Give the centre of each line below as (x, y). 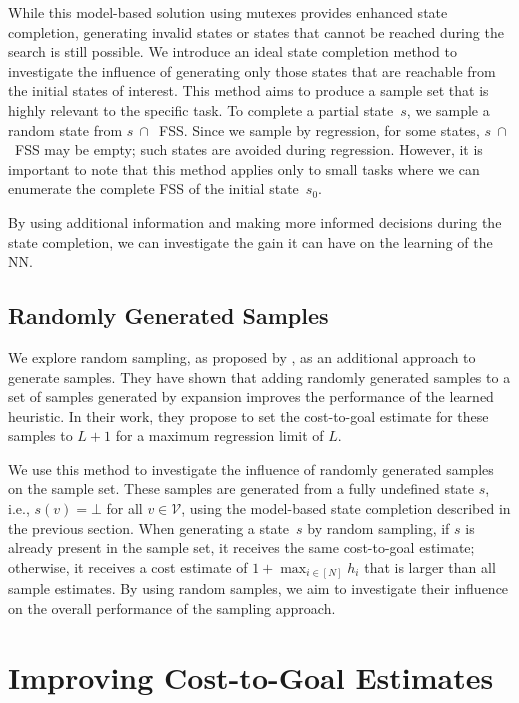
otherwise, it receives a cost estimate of (128, 566)
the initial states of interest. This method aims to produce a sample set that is (248, 90)
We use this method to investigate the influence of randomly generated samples (251, 468)
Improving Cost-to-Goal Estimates (251, 676)
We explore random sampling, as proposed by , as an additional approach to (242, 356)
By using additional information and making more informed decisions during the (255, 221)
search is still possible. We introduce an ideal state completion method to (232, 51)
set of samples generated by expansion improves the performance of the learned (251, 396)
